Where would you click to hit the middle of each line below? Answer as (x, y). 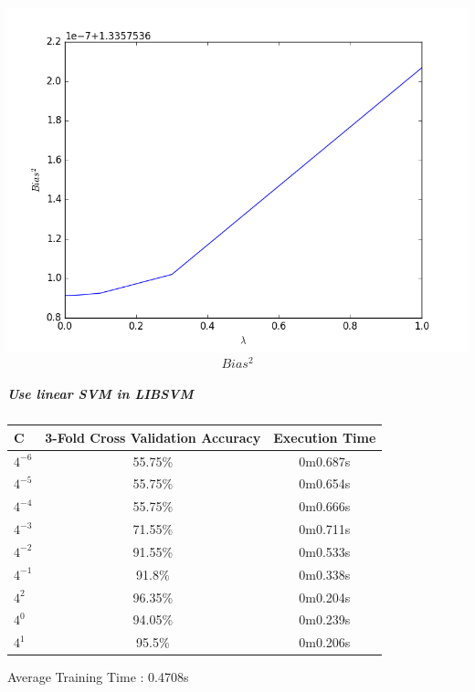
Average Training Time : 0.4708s (98, 677)
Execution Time (325, 437)
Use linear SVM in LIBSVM (100, 394)
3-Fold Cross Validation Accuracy (153, 437)
